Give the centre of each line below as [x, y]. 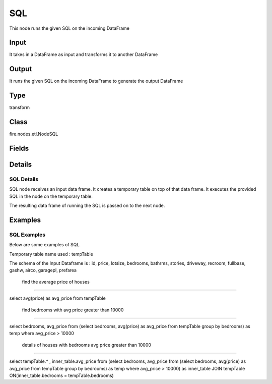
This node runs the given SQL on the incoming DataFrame [69, 28]
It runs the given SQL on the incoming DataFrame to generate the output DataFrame [96, 81]
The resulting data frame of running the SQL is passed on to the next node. [87, 206]
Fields [19, 148]
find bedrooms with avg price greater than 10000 [73, 310]
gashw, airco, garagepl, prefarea [43, 270]
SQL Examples [27, 235]
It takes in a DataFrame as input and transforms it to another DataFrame [84, 54]
